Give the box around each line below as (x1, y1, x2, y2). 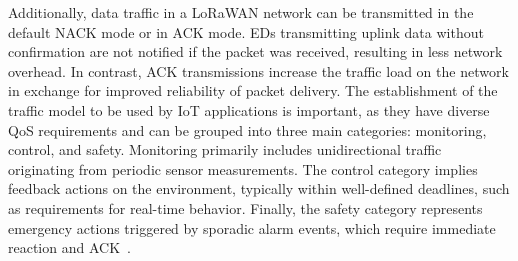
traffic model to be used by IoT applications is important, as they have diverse (8, 99, 490, 120)
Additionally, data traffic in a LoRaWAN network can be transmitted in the (8, 2, 474, 22)
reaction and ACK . (8, 237, 131, 258)
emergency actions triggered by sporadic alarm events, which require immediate (8, 217, 496, 238)
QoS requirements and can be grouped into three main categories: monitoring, (8, 119, 487, 140)
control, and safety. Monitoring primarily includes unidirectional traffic (8, 139, 442, 160)
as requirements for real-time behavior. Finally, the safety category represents (8, 197, 483, 218)
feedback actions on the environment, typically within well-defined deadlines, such (8, 178, 510, 199)
